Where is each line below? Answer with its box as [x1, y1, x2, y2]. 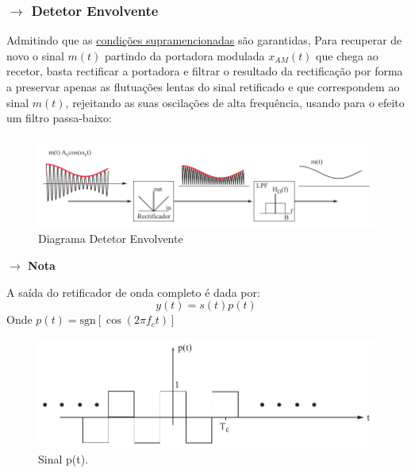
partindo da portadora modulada [104, 47, 265, 63]
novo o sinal [6, 47, 64, 63]
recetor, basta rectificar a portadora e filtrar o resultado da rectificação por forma [6, 63, 403, 79]
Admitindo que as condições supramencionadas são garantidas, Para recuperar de [6, 32, 402, 48]
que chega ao [316, 47, 378, 63]
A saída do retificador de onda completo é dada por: [6, 283, 260, 300]
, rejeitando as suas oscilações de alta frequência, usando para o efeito [65, 94, 405, 110]
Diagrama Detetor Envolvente [38, 230, 183, 247]
